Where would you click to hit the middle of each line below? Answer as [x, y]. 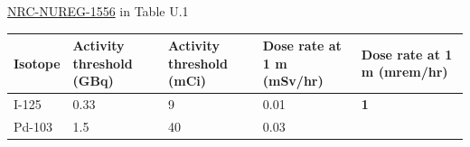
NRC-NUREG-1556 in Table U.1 [98, 11]
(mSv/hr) [293, 81]
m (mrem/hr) [404, 72]
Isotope [37, 63]
